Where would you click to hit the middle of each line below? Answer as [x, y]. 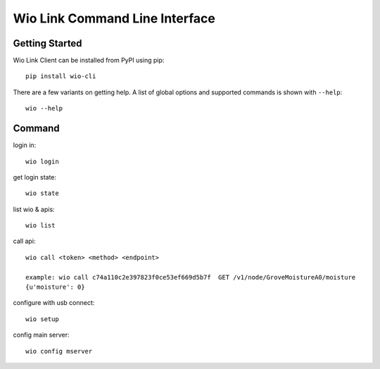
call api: [24, 241]
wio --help [44, 108]
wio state [42, 193]
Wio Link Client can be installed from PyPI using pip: [89, 61]
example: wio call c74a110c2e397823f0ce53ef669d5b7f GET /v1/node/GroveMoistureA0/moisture [191, 277]
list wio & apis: [34, 209]
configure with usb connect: [54, 303]
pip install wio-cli [61, 76]
